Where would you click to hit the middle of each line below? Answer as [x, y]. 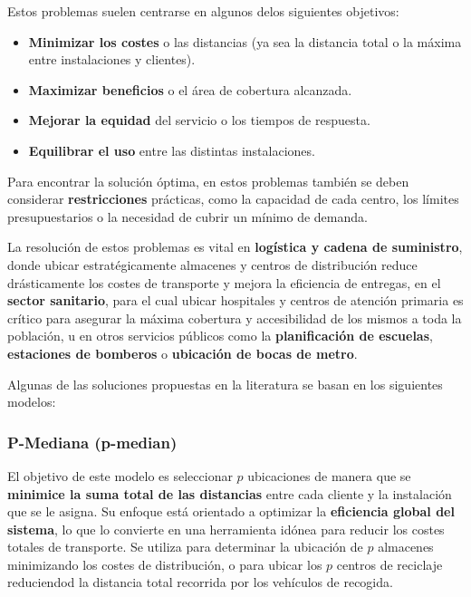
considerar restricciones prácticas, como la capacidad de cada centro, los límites [233, 199]
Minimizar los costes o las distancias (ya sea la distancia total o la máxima [245, 41]
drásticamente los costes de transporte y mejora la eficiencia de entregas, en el [224, 282]
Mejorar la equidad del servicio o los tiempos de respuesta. [199, 120]
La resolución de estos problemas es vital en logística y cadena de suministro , [235, 247]
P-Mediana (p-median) [92, 442]
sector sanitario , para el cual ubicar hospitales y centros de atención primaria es [235, 300]
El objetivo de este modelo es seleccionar [120, 475]
